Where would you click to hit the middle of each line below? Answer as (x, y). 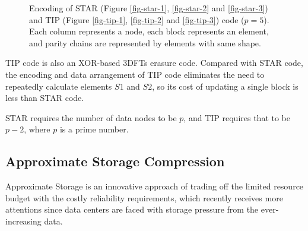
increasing (23, 221)
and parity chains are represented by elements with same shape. (145, 42)
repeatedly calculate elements (59, 86)
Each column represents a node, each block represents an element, (149, 31)
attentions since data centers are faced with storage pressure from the (132, 209)
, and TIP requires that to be (237, 117)
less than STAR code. (45, 98)
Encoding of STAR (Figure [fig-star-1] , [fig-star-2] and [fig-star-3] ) (149, 8)
